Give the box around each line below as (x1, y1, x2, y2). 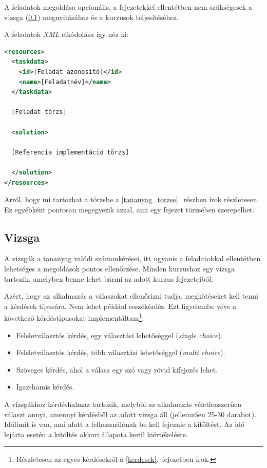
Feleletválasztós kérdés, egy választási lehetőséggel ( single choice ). (16, 329, 223, 340)
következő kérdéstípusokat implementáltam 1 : (4, 311, 144, 323)
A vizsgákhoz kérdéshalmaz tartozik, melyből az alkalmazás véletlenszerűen (4, 399, 241, 410)
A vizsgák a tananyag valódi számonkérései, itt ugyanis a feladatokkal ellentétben (4, 253, 261, 264)
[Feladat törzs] (11, 108, 67, 116)
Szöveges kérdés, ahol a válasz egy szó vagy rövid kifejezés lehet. (16, 364, 218, 375)
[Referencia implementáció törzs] (11, 148, 129, 156)
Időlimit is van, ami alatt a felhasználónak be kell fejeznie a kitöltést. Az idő (4, 419, 245, 430)
